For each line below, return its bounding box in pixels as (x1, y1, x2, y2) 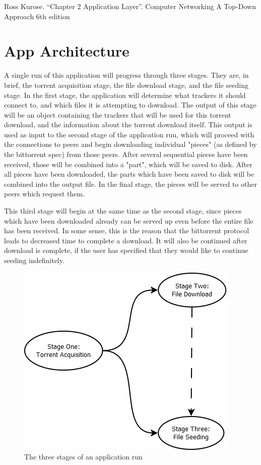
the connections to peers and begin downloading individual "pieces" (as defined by (4, 139, 257, 149)
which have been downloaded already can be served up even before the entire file (4, 215, 253, 226)
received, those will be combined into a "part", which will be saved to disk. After (4, 159, 252, 169)
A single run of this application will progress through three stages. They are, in (4, 70, 249, 80)
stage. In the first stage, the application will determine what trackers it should (4, 89, 246, 100)
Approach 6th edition (4, 11, 70, 21)
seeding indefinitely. (4, 255, 64, 265)
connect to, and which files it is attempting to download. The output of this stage (4, 99, 256, 110)
